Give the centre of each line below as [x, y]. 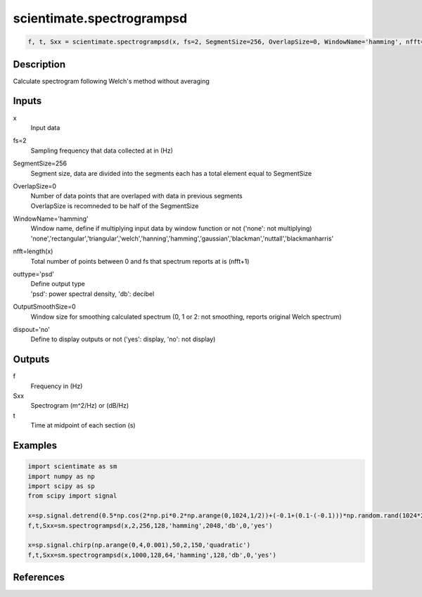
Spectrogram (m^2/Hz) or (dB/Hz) [80, 406]
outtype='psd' [33, 274]
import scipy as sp [61, 486]
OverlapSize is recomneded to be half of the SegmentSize [115, 206]
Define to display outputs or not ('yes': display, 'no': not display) [123, 339]
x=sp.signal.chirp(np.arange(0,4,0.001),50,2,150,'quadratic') [139, 545]
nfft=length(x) [33, 251]
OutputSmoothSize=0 [45, 307]
